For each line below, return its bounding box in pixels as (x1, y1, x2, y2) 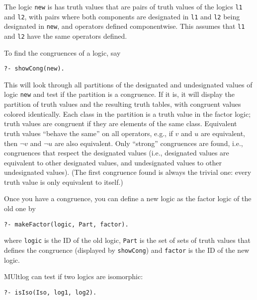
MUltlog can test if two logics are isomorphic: (4, 271, 143, 282)
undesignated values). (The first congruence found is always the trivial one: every (4, 167, 252, 177)
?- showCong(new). (4, 65, 65, 73)
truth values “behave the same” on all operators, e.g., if (4, 128, 173, 138)
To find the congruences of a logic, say (4, 47, 121, 58)
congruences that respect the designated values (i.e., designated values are (4, 148, 229, 158)
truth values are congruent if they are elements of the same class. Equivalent (4, 118, 237, 129)
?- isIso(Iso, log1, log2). (4, 289, 97, 296)
